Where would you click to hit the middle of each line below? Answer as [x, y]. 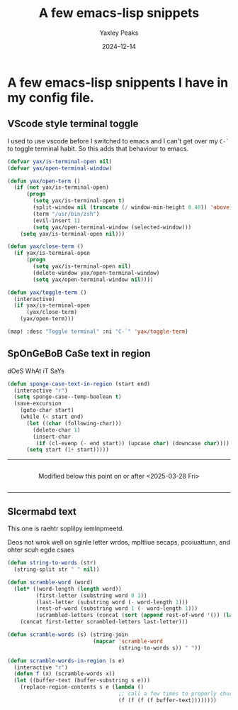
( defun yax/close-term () [45, 246]
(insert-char [52, 437]
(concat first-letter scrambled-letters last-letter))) [104, 622]
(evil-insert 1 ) [57, 220]
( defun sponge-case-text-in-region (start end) [79, 384]
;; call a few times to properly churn [177, 694]
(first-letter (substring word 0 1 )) [91, 595]
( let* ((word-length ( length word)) [68, 589]
